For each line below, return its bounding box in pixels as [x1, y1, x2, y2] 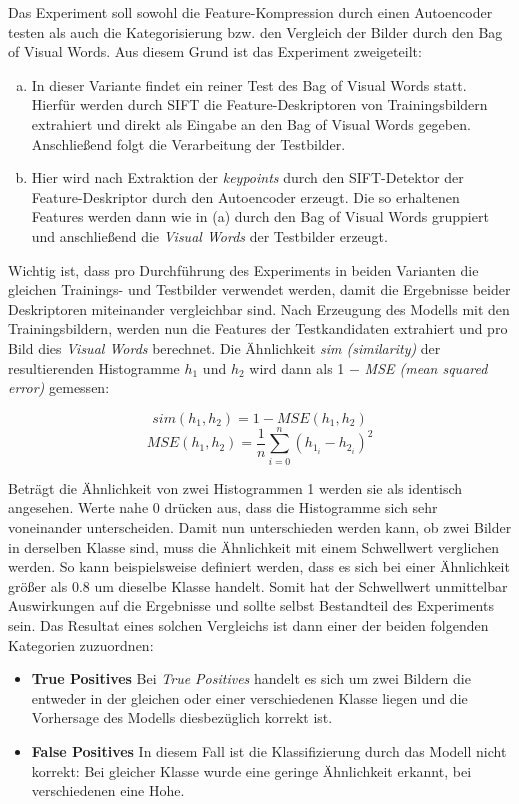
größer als [8, 575, 68, 596]
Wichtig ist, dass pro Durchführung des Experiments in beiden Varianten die [8, 259, 479, 280]
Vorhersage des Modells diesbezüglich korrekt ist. [31, 707, 333, 728]
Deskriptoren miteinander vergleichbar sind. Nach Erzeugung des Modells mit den [8, 298, 510, 319]
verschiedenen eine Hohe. [31, 780, 185, 801]
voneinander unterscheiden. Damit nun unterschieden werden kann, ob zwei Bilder [8, 517, 512, 537]
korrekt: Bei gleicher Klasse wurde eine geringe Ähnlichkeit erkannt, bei [31, 760, 472, 781]
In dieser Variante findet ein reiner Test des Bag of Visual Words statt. [31, 74, 467, 95]
